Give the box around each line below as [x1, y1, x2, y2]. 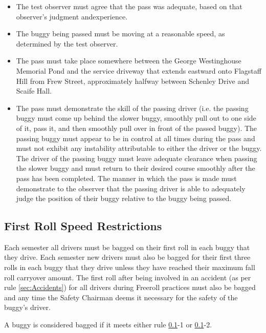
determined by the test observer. [16, 38, 118, 49]
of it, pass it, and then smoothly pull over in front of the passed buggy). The [16, 122, 257, 133]
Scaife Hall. [16, 85, 52, 96]
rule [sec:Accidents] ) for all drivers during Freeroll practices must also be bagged [4, 282, 256, 293]
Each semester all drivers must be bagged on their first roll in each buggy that [4, 241, 250, 252]
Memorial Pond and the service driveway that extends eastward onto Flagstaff [16, 65, 261, 76]
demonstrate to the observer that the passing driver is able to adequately [16, 183, 246, 193]
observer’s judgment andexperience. [16, 11, 128, 21]
